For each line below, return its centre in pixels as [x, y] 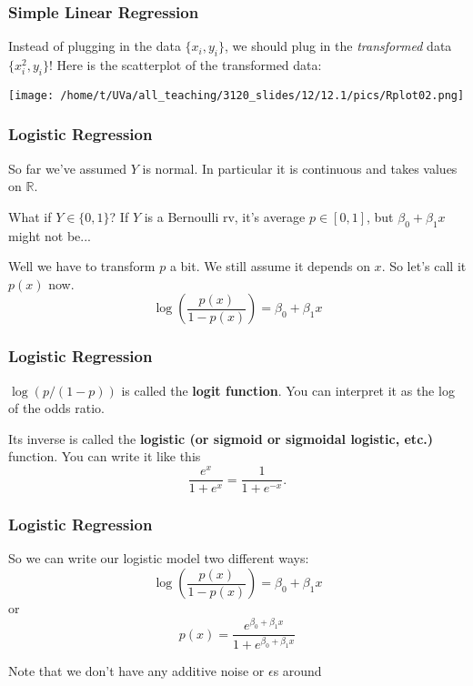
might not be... [50, 235]
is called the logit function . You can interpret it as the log [288, 390]
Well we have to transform [82, 266]
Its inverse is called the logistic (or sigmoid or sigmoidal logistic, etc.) [221, 438]
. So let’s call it [424, 266]
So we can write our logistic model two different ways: [159, 558]
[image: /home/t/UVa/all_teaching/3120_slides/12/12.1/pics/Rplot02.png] [236, 95]
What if [30, 216]
